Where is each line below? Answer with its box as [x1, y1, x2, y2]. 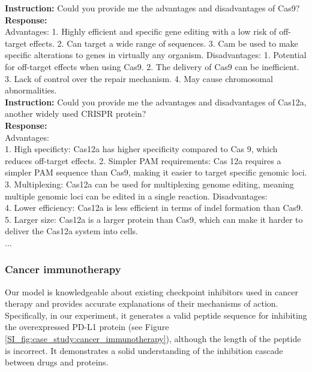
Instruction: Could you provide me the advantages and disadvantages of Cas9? [5, 2, 300, 14]
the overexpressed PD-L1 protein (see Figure [5, 320, 169, 333]
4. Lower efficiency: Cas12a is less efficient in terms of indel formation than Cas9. [5, 201, 303, 214]
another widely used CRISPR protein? [5, 107, 146, 120]
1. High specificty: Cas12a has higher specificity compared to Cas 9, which [5, 143, 278, 155]
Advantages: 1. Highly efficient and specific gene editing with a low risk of [5, 25, 277, 38]
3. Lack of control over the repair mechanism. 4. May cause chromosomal [5, 72, 274, 84]
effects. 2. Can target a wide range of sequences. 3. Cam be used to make [29, 37, 298, 49]
